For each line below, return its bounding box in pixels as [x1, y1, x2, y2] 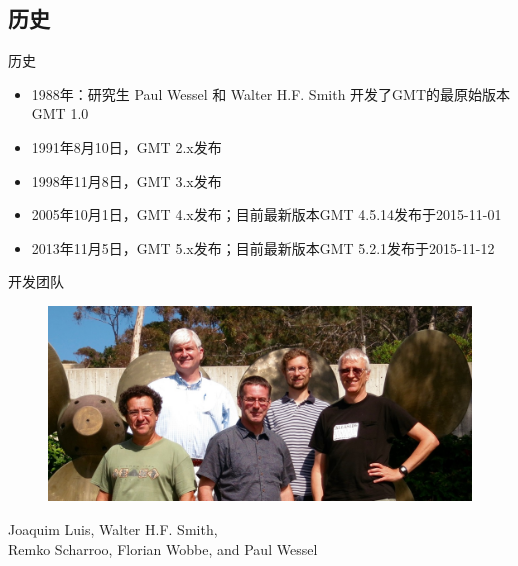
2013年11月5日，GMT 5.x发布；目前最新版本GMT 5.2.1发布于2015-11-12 [31, 237, 495, 258]
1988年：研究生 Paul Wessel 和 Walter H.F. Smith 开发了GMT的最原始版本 [31, 83, 511, 104]
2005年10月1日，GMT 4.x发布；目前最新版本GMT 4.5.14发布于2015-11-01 [31, 204, 502, 225]
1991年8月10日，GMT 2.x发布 [31, 136, 222, 157]
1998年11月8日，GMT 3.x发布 [31, 170, 222, 191]
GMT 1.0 [31, 103, 89, 124]
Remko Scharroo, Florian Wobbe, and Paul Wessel [8, 538, 318, 559]
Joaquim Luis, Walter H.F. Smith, [8, 518, 218, 539]
